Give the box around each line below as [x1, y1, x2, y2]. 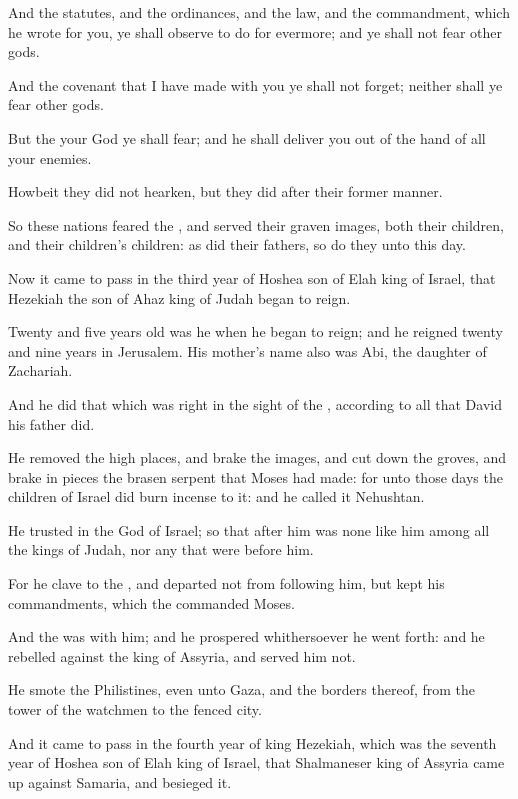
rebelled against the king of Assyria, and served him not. [8, 645, 356, 666]
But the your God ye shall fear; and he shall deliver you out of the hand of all [8, 127, 486, 148]
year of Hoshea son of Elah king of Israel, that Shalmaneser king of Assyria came [8, 752, 505, 773]
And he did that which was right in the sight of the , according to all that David [8, 393, 502, 414]
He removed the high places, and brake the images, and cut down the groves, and [8, 447, 507, 468]
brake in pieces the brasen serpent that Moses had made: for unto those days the [8, 466, 503, 487]
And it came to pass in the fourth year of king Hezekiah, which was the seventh [8, 732, 497, 753]
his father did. [8, 413, 95, 434]
